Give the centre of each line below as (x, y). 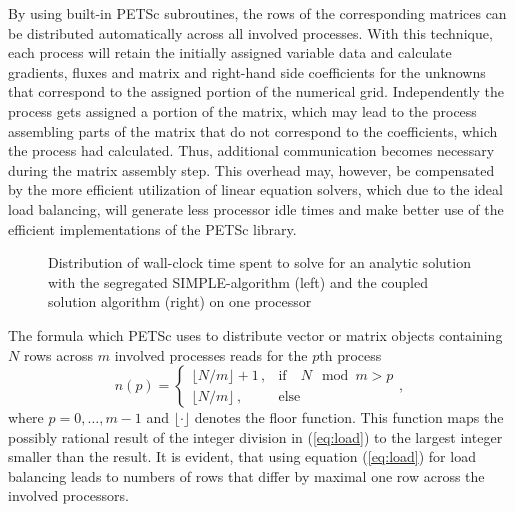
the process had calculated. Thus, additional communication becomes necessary (251, 150)
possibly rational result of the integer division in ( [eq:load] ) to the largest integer (255, 436)
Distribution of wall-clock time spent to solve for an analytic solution (259, 262)
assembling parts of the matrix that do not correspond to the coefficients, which (253, 130)
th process (350, 354)
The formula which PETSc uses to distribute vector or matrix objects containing (255, 334)
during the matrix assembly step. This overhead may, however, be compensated (251, 169)
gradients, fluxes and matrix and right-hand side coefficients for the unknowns (247, 71)
